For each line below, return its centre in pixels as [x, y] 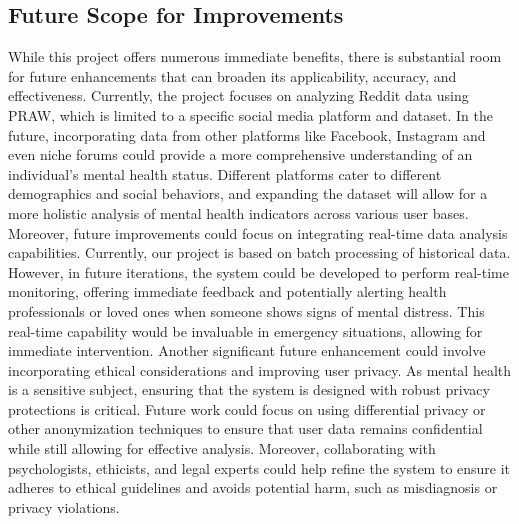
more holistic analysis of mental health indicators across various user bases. [238, 212]
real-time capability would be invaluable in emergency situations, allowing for [245, 330]
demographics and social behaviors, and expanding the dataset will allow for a [248, 193]
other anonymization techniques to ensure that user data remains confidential [245, 428]
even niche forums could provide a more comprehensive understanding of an [240, 154]
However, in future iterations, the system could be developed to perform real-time [258, 271]
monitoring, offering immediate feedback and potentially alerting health [227, 291]
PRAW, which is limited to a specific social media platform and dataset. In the [250, 114]
